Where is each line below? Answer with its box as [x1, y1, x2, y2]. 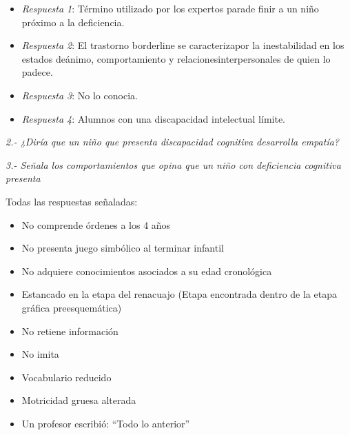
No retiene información [21, 323, 119, 338]
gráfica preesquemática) [21, 300, 122, 314]
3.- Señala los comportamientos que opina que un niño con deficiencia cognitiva [6, 157, 341, 172]
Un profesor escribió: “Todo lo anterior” [21, 416, 190, 430]
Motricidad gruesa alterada [21, 393, 136, 407]
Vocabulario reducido [21, 370, 112, 384]
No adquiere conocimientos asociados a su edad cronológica [21, 263, 272, 278]
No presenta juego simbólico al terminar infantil [21, 241, 224, 255]
